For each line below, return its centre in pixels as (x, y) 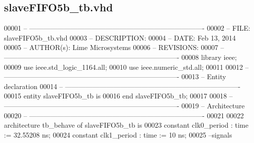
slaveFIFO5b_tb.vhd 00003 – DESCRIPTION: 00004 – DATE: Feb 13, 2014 (120, 37)
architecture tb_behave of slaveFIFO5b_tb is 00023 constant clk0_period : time (126, 125)
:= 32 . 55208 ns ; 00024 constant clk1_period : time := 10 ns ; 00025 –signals (118, 134)
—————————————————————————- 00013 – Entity (115, 76)
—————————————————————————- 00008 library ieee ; (121, 57)
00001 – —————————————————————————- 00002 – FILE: (127, 28)
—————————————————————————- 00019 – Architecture (124, 105)
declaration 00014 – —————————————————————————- (122, 86)
